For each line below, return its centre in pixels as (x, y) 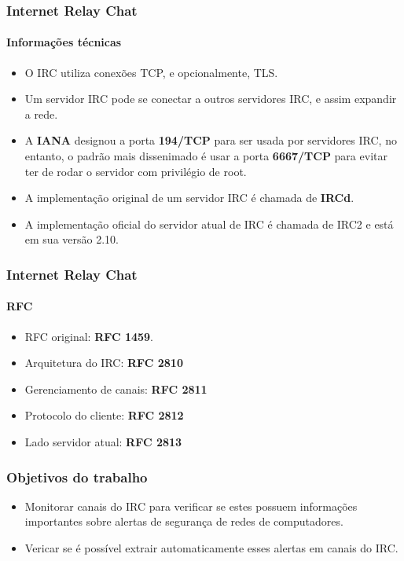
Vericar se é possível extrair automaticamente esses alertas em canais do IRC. (211, 548)
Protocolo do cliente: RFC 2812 (104, 415)
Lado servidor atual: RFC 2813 (103, 442)
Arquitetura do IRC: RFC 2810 (104, 363)
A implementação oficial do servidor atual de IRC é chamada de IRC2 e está (209, 224)
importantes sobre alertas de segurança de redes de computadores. (184, 521)
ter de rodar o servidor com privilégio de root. (136, 171)
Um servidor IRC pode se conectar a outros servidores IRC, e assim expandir (211, 99)
